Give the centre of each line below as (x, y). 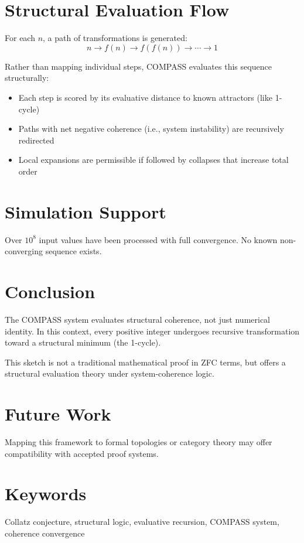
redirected (36, 140)
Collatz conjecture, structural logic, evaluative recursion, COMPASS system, (142, 522)
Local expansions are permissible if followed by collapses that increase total (153, 160)
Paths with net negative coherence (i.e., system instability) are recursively (151, 129)
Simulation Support (86, 211)
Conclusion (50, 291)
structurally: (27, 78)
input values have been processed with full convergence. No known (158, 239)
